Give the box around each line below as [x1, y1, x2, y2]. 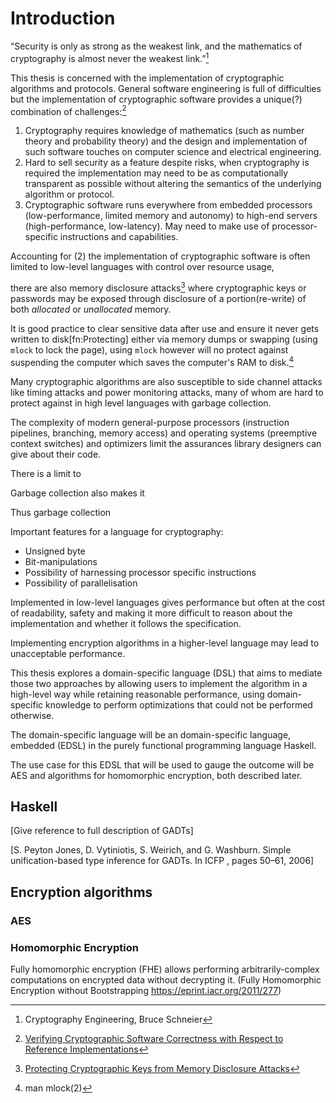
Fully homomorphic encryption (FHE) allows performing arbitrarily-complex [10, 963, 320, 975]
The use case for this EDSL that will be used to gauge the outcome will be [10, 758, 315, 771]
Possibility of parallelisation [24, 577, 138, 589]
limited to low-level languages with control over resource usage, [10, 261, 275, 273]
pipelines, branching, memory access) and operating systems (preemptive [10, 427, 318, 439]
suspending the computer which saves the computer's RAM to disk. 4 [10, 354, 295, 368]
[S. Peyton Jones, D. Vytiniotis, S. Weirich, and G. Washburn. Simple [10, 844, 292, 856]
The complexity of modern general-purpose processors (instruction [10, 416, 290, 428]
